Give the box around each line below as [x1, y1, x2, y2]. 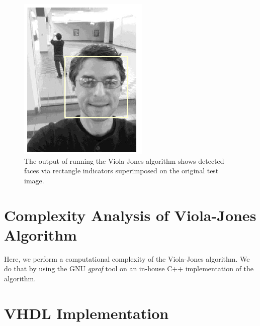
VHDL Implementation [4, 302, 169, 323]
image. [24, 175, 44, 185]
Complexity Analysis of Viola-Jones [4, 204, 256, 225]
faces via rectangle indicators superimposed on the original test [24, 165, 219, 176]
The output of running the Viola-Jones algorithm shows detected [24, 155, 224, 166]
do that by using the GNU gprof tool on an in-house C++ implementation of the [4, 263, 254, 274]
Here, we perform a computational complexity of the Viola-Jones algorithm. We [4, 253, 250, 264]
